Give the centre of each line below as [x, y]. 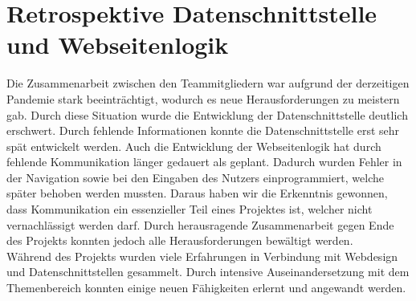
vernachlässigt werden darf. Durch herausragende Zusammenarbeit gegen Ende [200, 224]
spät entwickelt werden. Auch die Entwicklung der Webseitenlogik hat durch [194, 146]
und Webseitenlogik [118, 45]
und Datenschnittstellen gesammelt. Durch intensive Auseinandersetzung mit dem [208, 272]
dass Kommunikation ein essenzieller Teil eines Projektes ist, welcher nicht [190, 209]
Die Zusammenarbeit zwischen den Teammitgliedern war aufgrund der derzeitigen [208, 83]
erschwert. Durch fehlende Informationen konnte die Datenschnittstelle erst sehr [203, 130]
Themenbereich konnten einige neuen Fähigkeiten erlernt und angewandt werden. [206, 288]
